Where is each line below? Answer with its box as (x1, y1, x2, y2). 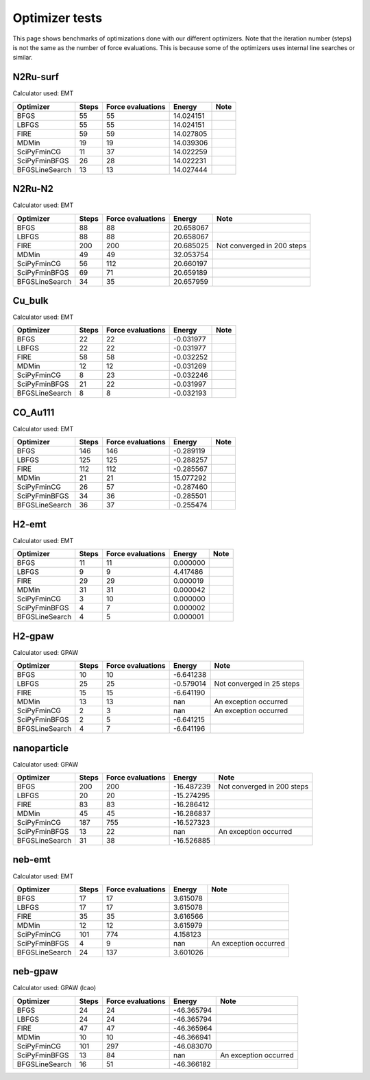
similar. (12, 53, 34, 62)
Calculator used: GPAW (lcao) (12, 984, 97, 992)
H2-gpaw (12, 630, 54, 642)
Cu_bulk (12, 295, 49, 307)
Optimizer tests (12, 10, 103, 25)
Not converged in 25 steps (214, 679, 300, 688)
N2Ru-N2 (12, 183, 54, 195)
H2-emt (12, 518, 47, 530)
